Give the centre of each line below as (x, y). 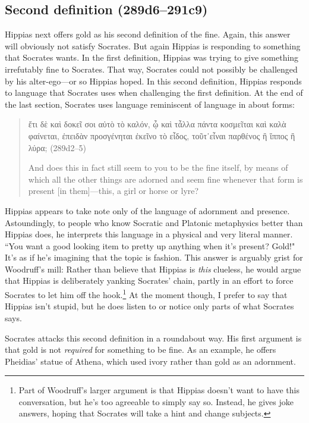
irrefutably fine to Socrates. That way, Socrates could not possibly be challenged (151, 69)
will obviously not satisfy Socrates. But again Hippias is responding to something (153, 46)
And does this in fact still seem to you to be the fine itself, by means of (158, 167)
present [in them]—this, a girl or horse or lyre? (113, 191)
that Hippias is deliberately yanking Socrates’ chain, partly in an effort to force (149, 281)
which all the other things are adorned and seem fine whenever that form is (165, 179)
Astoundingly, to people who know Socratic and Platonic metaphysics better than (154, 222)
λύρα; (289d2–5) (57, 147)
